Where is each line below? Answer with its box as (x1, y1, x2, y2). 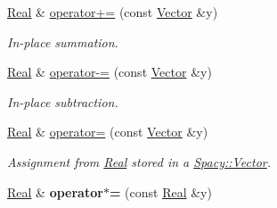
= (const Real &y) (109, 182, 212, 201)
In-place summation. (7, 32, 118, 51)
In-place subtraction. (7, 92, 118, 111)
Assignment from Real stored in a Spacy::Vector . (7, 152, 272, 171)
